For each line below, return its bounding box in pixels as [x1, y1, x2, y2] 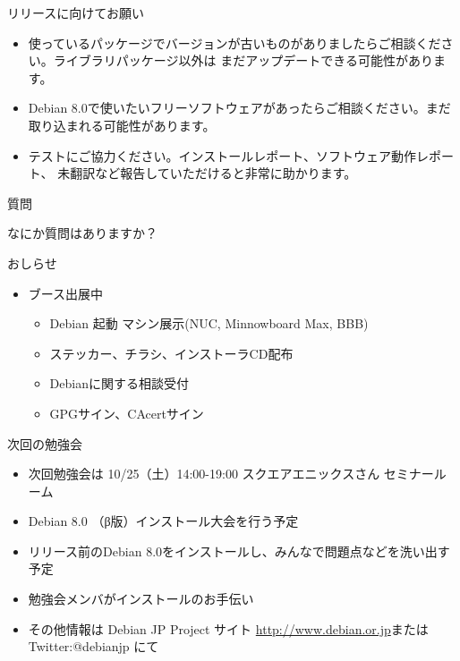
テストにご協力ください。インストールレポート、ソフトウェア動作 [28, 146, 416, 165]
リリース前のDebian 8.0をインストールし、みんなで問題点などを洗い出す [28, 541, 450, 560]
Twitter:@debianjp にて [28, 637, 159, 656]
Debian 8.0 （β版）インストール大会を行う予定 [28, 512, 299, 530]
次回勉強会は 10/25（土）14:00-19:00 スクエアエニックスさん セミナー [28, 464, 434, 483]
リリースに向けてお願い [7, 4, 144, 21]
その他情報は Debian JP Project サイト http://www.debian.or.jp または [28, 619, 429, 638]
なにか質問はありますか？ [7, 224, 158, 242]
